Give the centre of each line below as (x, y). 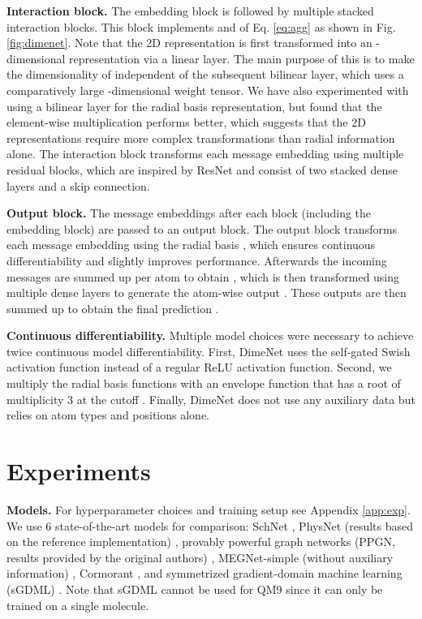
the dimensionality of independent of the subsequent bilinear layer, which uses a (205, 74)
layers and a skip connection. (78, 185)
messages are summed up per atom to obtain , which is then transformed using (203, 276)
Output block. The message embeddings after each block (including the (189, 213)
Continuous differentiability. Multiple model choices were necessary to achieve (210, 335)
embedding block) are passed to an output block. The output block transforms (202, 228)
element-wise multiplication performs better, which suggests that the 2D (186, 122)
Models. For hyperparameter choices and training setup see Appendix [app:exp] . (209, 509)
